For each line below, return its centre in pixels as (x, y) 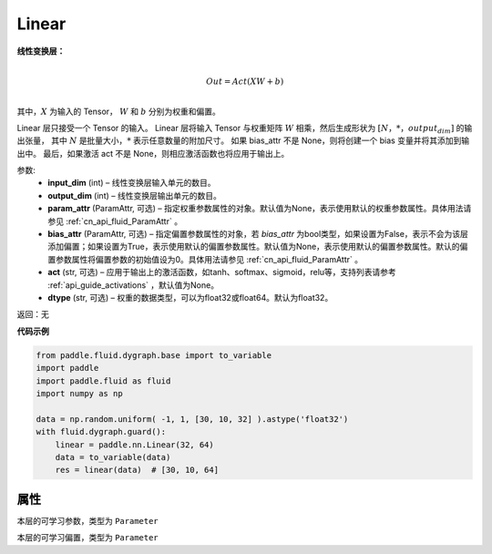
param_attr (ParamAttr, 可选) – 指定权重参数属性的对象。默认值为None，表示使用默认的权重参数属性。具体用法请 (260, 209)
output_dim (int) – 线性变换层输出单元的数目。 (135, 195)
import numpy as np (79, 393)
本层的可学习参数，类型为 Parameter (87, 520)
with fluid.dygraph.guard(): (101, 432)
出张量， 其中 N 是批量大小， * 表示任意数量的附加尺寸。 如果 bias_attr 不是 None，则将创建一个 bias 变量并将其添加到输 (243, 140)
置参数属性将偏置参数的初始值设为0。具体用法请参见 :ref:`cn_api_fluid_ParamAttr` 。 (205, 259)
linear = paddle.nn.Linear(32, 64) (134, 445)
